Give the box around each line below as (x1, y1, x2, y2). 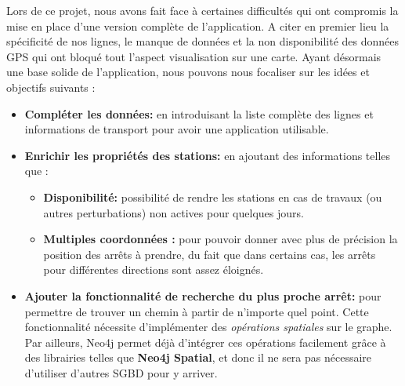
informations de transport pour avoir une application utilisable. (24, 121, 329, 137)
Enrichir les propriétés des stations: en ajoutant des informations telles (24, 147, 391, 163)
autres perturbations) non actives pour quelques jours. (43, 204, 304, 220)
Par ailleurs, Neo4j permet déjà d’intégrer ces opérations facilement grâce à (24, 333, 386, 350)
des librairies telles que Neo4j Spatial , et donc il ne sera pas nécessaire (24, 349, 372, 366)
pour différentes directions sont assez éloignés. (43, 261, 264, 278)
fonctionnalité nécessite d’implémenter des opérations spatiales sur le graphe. (24, 319, 392, 335)
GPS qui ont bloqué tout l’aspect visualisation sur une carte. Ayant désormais (6, 48, 381, 64)
